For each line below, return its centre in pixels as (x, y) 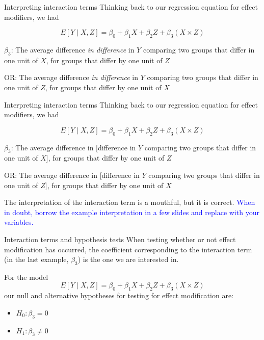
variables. (19, 222)
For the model (26, 277)
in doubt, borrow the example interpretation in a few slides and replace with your (132, 212)
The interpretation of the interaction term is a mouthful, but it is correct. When (130, 202)
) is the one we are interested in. (128, 259)
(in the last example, (36, 259)
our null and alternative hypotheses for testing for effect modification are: (119, 295)
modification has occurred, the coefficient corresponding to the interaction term (128, 249)
